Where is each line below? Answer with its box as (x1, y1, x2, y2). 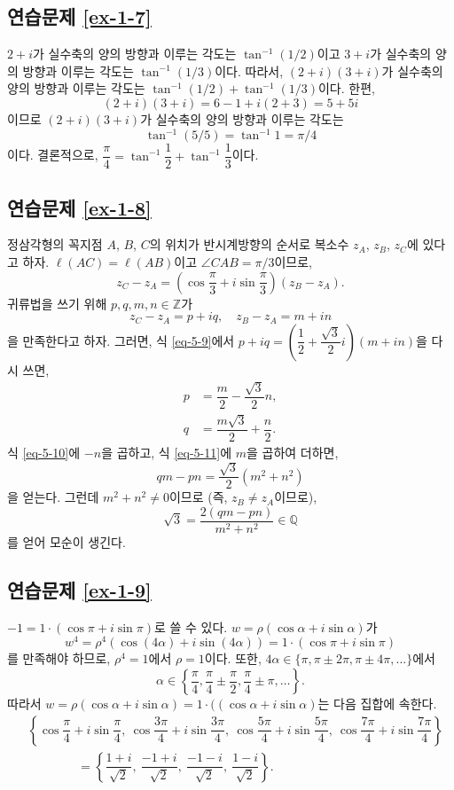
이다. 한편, (317, 79, 375, 98)
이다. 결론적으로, (7, 145, 98, 164)
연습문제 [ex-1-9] (7, 576, 152, 603)
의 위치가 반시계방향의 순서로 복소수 (149, 235, 349, 254)
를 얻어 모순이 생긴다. (7, 533, 126, 551)
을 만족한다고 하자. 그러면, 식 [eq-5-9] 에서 (7, 331, 235, 349)
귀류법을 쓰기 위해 (7, 293, 107, 312)
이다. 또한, (204, 649, 262, 668)
